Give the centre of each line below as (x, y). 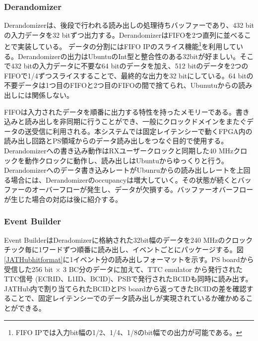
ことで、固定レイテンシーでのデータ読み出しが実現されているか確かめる (128, 298)
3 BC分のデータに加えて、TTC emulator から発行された (153, 269)
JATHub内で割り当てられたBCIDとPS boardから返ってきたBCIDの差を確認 (125, 288)
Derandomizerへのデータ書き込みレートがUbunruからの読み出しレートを (120, 170)
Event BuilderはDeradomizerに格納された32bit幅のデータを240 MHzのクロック (129, 239)
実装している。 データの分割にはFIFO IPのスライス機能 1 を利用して (127, 46)
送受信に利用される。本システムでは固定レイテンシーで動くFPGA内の (138, 131)
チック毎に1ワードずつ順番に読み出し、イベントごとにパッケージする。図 (124, 249)
